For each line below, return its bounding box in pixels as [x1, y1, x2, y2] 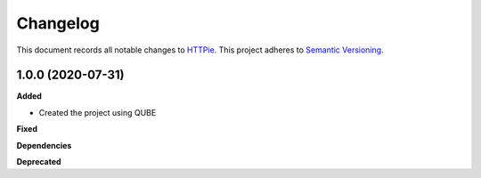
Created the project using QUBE [38, 107, 157, 117]
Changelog [16, 13, 100, 33]
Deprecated [16, 157, 61, 167]
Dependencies [16, 140, 72, 150]
